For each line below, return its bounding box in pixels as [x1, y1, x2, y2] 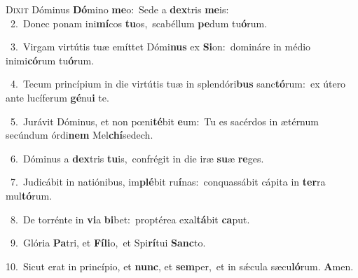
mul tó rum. [6, 188, 53, 202]
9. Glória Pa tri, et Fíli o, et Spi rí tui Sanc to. [10, 235, 206, 250]
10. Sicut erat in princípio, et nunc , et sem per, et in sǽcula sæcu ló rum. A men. [6, 258, 354, 273]
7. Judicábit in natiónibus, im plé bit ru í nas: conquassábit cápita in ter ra [10, 174, 326, 189]
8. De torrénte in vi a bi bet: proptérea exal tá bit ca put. [10, 211, 250, 226]
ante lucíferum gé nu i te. [6, 90, 109, 104]
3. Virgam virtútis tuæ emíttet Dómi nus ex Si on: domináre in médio [10, 39, 311, 54]
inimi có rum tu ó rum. [6, 53, 95, 67]
